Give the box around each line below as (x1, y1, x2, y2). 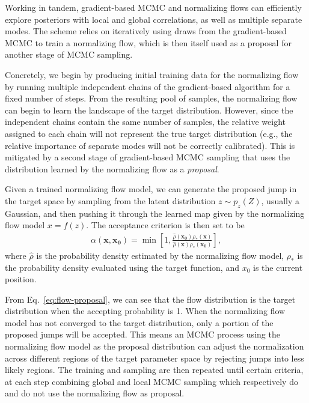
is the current (252, 261, 303, 273)
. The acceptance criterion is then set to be (86, 219, 245, 231)
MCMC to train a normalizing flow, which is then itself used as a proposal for (5, 36, 292, 49)
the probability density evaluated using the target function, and (5, 261, 239, 273)
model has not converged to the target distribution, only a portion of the (5, 316, 274, 329)
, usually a (261, 194, 300, 207)
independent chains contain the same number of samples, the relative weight (5, 115, 286, 128)
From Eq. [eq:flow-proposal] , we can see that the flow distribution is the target (5, 292, 296, 305)
